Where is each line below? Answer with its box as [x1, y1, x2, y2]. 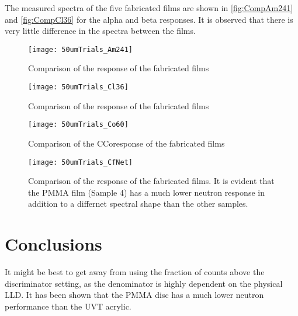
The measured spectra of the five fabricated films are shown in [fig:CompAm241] [5, 2, 293, 13]
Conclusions [5, 232, 102, 256]
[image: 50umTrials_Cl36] [28, 83, 129, 92]
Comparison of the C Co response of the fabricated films [28, 137, 225, 149]
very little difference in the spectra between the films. [5, 25, 196, 37]
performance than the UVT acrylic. [5, 300, 131, 312]
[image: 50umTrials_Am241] [28, 45, 133, 54]
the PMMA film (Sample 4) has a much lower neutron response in [28, 186, 265, 198]
